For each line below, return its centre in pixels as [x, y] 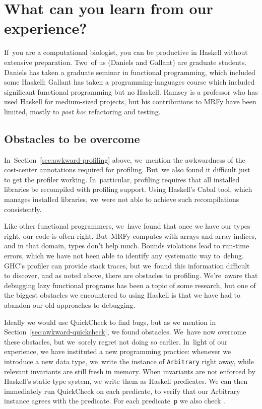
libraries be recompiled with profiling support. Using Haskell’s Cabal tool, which [128, 189]
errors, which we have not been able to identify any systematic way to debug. [124, 256]
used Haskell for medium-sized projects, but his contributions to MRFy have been [130, 101]
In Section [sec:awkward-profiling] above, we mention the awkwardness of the [125, 159]
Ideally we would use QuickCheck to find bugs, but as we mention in [110, 322]
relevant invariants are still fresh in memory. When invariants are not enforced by [130, 371]
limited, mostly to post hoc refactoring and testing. [82, 111]
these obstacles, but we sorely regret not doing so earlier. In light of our [116, 341]
